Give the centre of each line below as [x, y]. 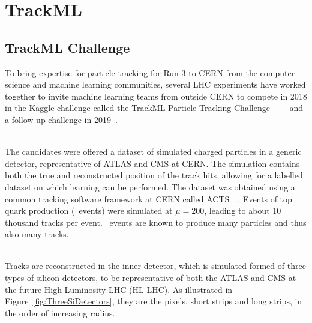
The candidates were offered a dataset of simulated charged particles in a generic [153, 152]
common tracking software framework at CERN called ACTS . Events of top [148, 198]
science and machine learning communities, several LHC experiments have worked [155, 84]
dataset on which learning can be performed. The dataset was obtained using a [150, 186]
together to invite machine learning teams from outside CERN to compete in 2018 [156, 96]
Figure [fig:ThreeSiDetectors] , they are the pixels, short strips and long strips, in [154, 301]
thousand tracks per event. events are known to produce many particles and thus [156, 222]
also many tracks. [37, 234]
